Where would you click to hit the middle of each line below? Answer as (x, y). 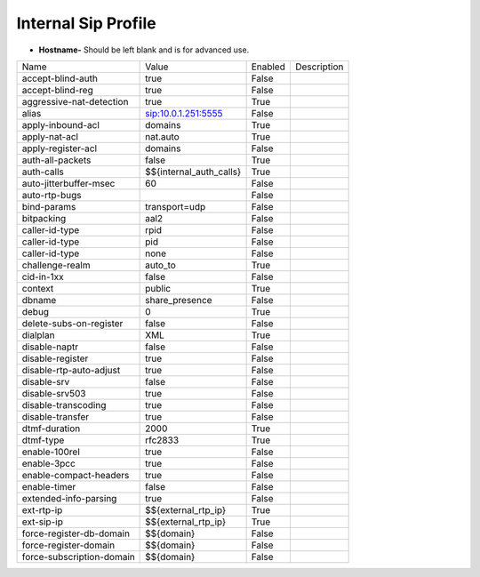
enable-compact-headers (76, 475)
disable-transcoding (64, 405)
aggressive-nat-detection (75, 101)
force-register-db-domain (76, 533)
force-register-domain (68, 545)
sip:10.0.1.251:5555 (184, 113)
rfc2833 (162, 440)
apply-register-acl (60, 148)
